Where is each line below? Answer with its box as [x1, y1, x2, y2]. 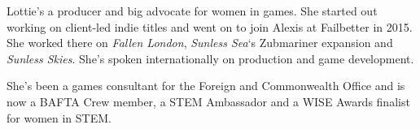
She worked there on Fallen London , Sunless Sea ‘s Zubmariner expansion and [7, 34, 393, 51]
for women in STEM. [7, 109, 112, 126]
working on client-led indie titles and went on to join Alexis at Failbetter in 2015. [7, 18, 413, 35]
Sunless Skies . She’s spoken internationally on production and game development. [7, 49, 414, 67]
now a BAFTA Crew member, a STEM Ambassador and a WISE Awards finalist [7, 92, 410, 110]
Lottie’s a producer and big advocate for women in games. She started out [7, 2, 378, 19]
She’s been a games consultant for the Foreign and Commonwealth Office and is [7, 77, 405, 94]
